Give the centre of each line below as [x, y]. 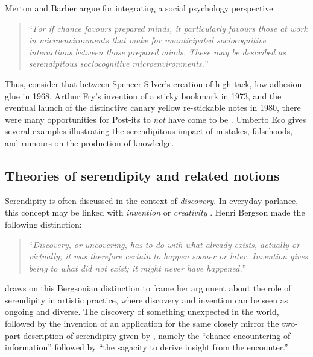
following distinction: [43, 224]
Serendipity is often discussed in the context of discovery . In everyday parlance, [152, 200]
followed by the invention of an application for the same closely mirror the [142, 324]
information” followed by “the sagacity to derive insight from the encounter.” [147, 347]
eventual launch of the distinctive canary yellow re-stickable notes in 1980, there [153, 107]
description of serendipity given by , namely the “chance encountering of [157, 335]
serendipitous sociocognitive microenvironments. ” [119, 64]
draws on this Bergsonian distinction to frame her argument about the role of [148, 288]
